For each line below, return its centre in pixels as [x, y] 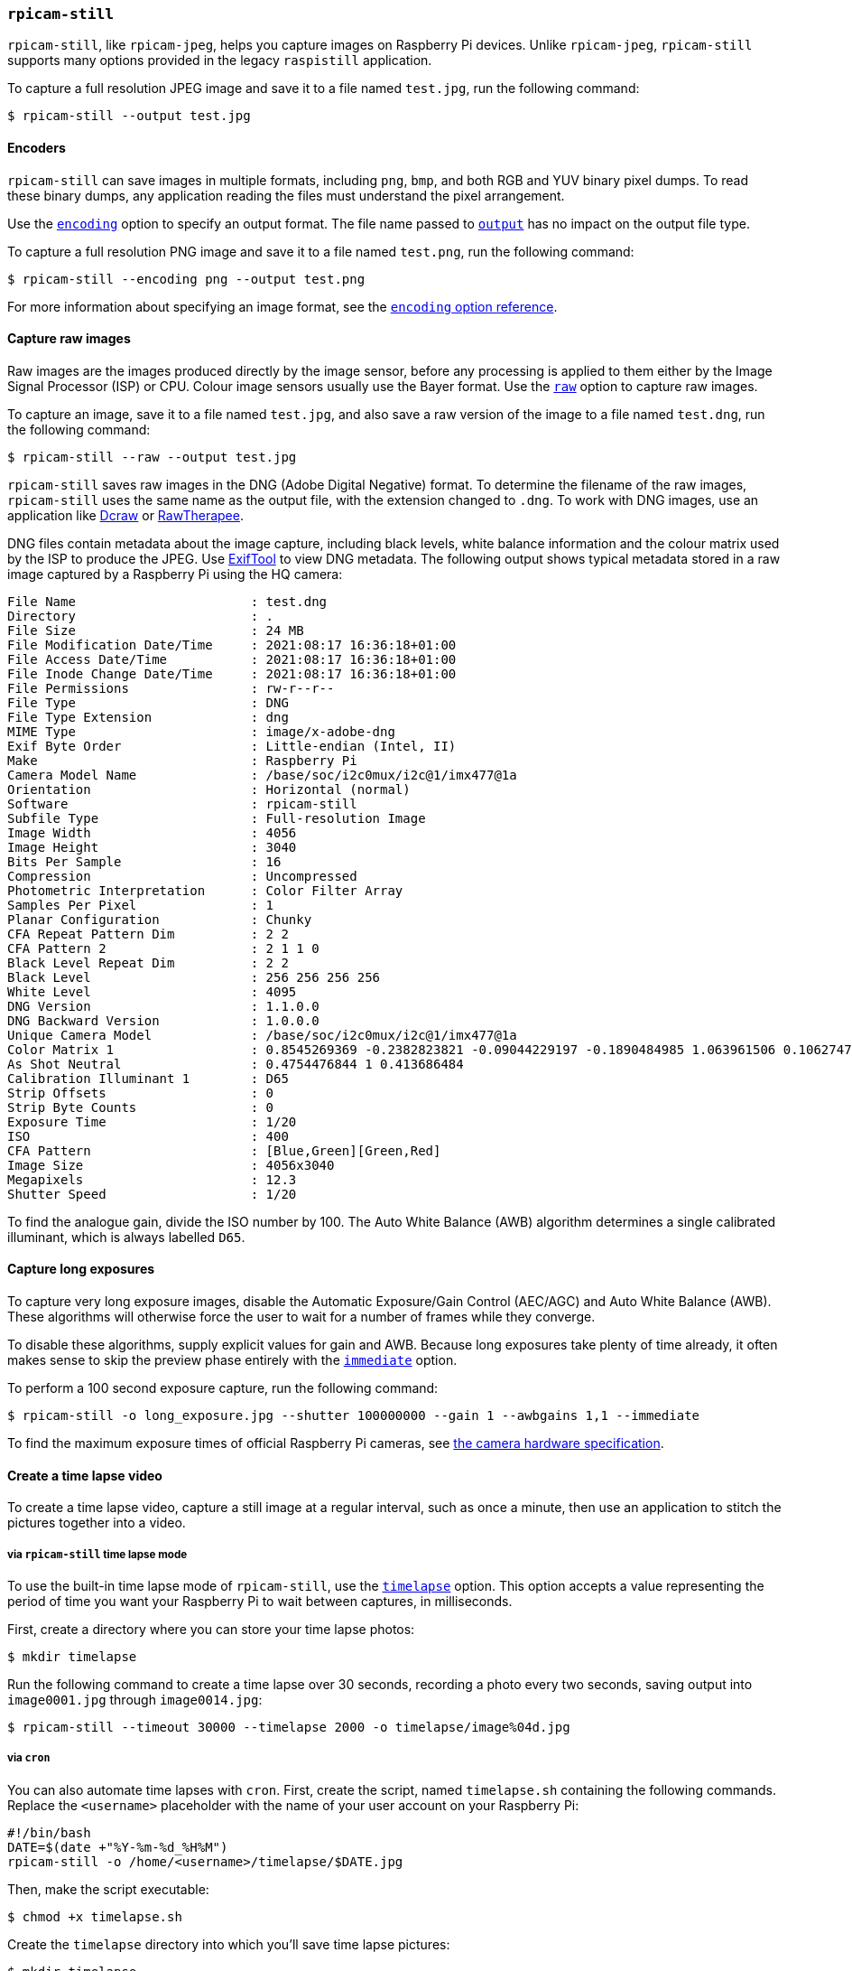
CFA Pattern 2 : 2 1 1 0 [163, 948]
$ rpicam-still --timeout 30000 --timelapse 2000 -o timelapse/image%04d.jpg [289, 1728]
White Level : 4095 [152, 991]
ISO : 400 [148, 1136]
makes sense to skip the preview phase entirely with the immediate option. [232, 1360]
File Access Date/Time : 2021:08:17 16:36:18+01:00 [232, 659]
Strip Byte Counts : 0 [141, 1107]
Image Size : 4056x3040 [171, 1165]
